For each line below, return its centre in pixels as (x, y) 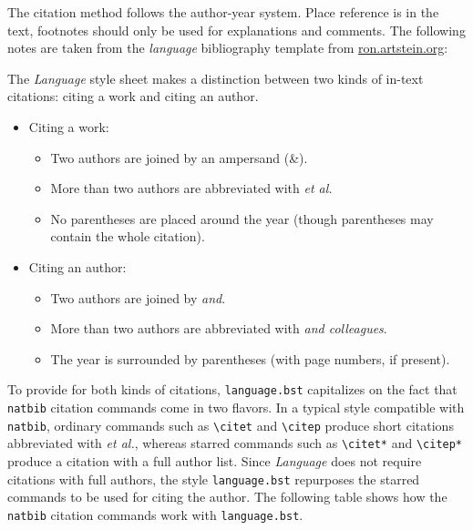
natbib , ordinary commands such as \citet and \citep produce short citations (231, 425)
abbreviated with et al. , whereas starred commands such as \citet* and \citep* (235, 443)
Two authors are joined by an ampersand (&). (179, 157)
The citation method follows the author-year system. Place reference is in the (223, 12)
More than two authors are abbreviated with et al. (191, 188)
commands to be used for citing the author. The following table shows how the (227, 497)
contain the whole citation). (128, 236)
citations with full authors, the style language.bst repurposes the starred (214, 479)
